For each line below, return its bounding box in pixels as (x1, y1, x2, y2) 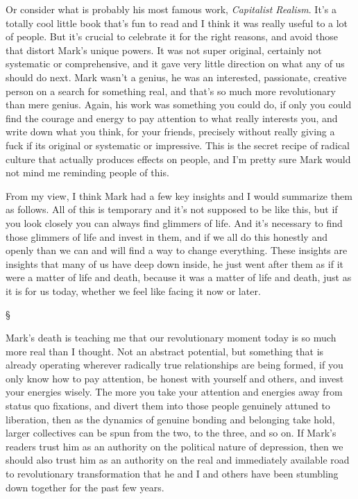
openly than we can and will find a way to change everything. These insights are (6, 243, 348, 257)
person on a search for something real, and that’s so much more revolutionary (6, 83, 336, 98)
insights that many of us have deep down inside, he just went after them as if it (6, 256, 343, 271)
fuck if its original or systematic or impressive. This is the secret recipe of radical (6, 137, 350, 152)
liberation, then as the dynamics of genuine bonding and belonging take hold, (6, 412, 335, 426)
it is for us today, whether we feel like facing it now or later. (6, 283, 261, 298)
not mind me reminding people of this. (6, 165, 169, 180)
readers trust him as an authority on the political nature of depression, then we (6, 439, 343, 453)
